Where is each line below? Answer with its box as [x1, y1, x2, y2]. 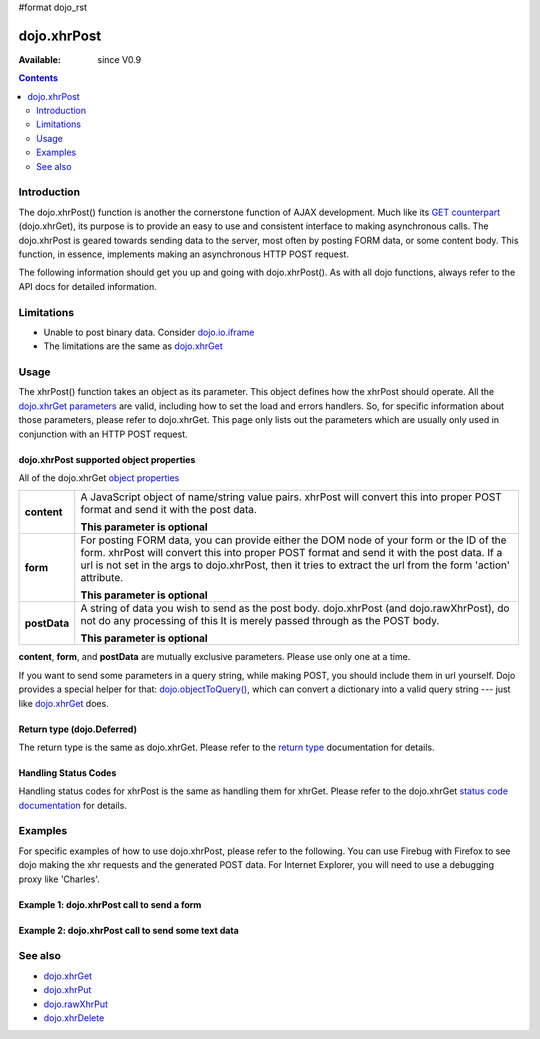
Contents [18, 72, 59, 84]
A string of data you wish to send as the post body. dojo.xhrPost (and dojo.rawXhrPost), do [80, 601, 510, 615]
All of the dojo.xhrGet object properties [18, 471, 180, 484]
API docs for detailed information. [18, 280, 157, 292]
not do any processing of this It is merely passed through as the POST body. [80, 614, 440, 628]
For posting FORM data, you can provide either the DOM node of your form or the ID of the [80, 533, 507, 547]
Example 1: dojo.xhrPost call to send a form [18, 898, 202, 910]
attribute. [80, 571, 124, 585]
